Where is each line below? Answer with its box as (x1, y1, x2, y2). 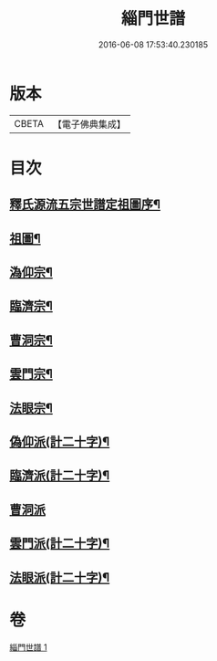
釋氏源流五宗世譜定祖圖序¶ (9, 197, 161, 213)
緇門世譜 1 (9, 641, 47, 653)
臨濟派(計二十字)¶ (9, 467, 110, 484)
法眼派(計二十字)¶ (9, 570, 110, 585)
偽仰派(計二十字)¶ (9, 435, 110, 449)
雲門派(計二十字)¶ (9, 536, 110, 551)
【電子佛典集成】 (52, 118, 126, 131)
